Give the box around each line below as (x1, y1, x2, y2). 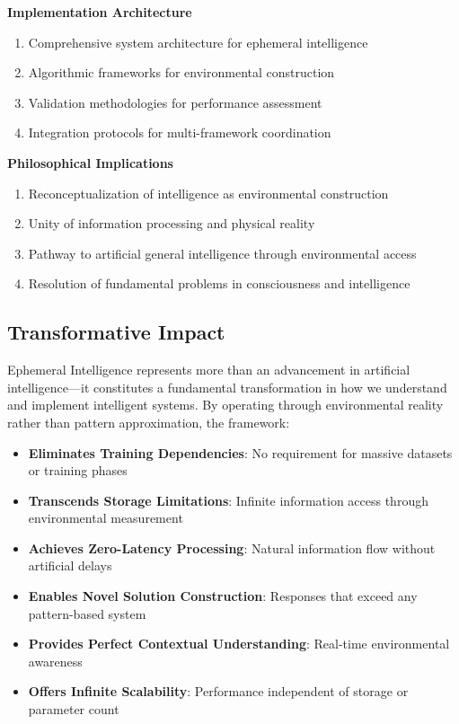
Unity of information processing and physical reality (28, 214, 315, 233)
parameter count (28, 700, 119, 719)
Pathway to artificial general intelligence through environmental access (28, 243, 417, 262)
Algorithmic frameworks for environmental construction (28, 63, 335, 82)
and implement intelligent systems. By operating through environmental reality (7, 395, 444, 414)
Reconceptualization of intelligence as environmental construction (28, 183, 389, 202)
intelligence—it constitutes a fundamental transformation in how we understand (7, 377, 447, 396)
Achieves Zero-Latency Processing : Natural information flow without (28, 538, 436, 557)
